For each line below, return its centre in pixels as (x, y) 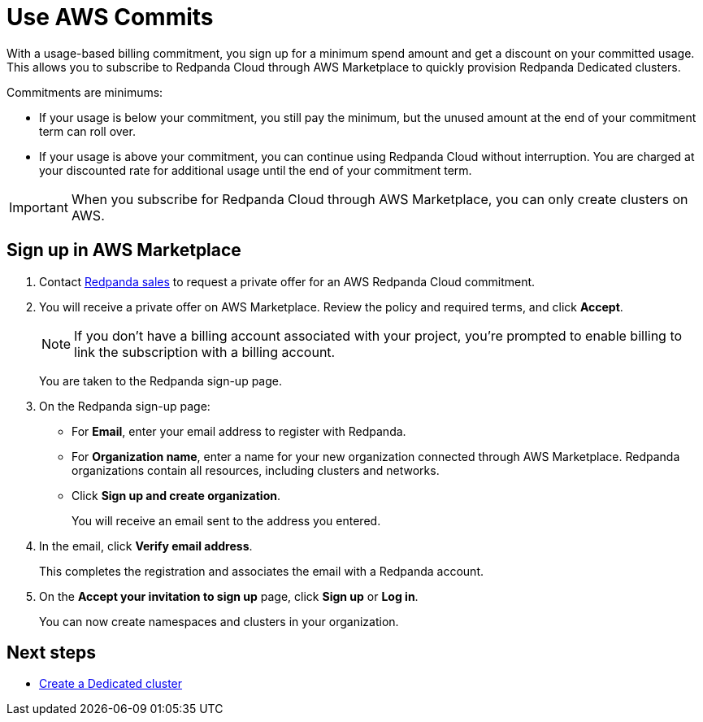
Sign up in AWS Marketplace (124, 250)
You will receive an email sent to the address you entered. (226, 520)
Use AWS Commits (110, 17)
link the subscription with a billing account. (205, 352)
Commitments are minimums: (85, 92)
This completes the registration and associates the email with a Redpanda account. (261, 571)
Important (39, 207)
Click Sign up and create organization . (176, 495)
